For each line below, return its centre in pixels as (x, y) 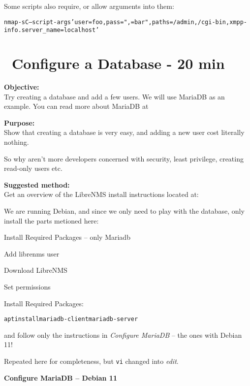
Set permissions (27, 286)
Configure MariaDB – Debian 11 (61, 377)
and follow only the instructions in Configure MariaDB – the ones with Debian (123, 335)
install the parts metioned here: (51, 220)
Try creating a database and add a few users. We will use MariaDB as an (114, 96)
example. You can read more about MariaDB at (76, 106)
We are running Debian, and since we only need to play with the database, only (124, 210)
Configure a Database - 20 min (118, 63)
